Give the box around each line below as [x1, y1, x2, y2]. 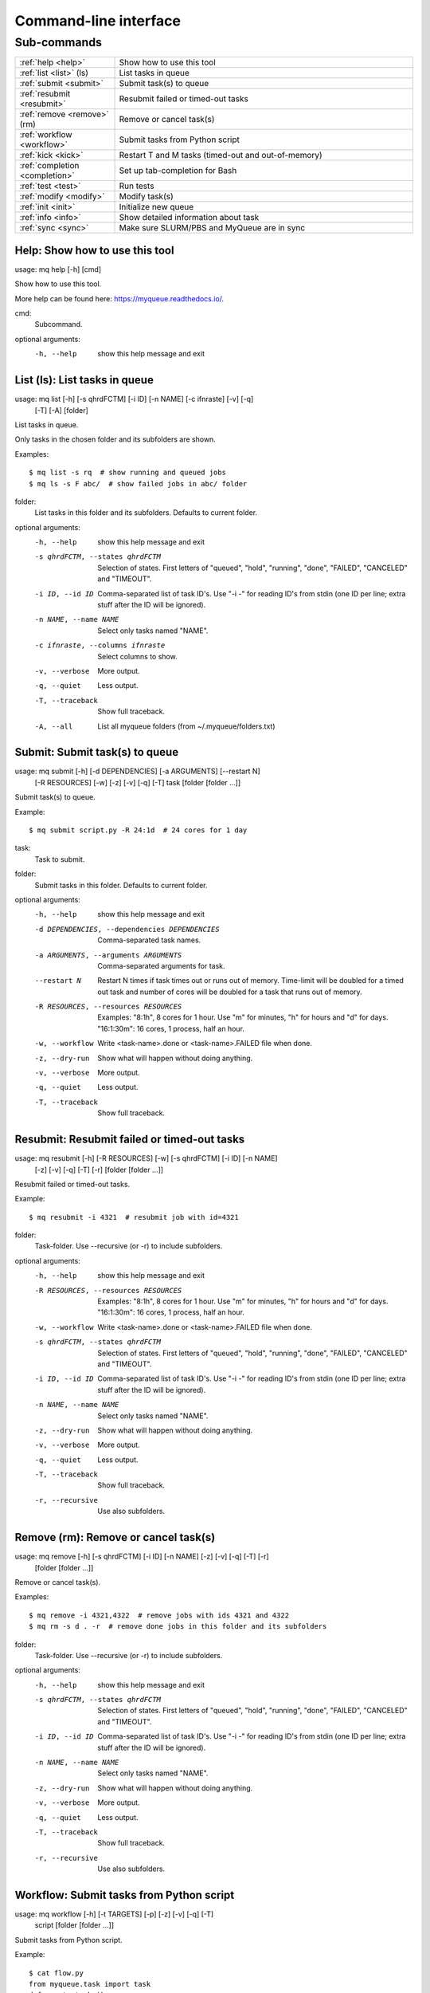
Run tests [119, 180, 154, 191]
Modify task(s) [119, 191, 174, 202]
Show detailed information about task [119, 212, 260, 223]
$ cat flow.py [29, 1968, 84, 1977]
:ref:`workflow [19, 129, 72, 140]
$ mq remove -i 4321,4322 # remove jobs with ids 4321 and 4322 [29, 1610, 290, 1620]
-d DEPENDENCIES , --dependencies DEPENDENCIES [34, 925, 220, 934]
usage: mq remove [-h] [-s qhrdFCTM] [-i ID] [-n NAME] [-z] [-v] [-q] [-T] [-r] [14, 1551, 270, 1562]
